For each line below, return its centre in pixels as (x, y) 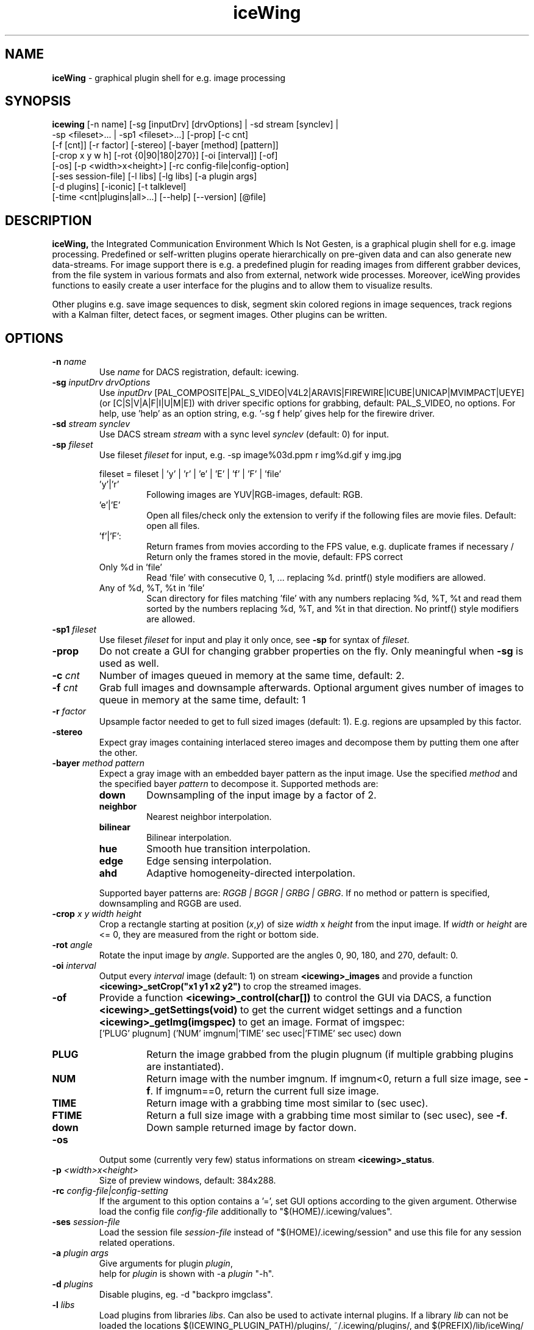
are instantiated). (185, 1067)
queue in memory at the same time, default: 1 (202, 700)
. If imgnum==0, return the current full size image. (265, 1091)
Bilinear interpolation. (189, 838)
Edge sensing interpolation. (209, 861)
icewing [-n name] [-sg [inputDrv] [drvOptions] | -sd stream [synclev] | (195, 124)
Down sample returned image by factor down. (251, 1128)
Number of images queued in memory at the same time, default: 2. (252, 676)
